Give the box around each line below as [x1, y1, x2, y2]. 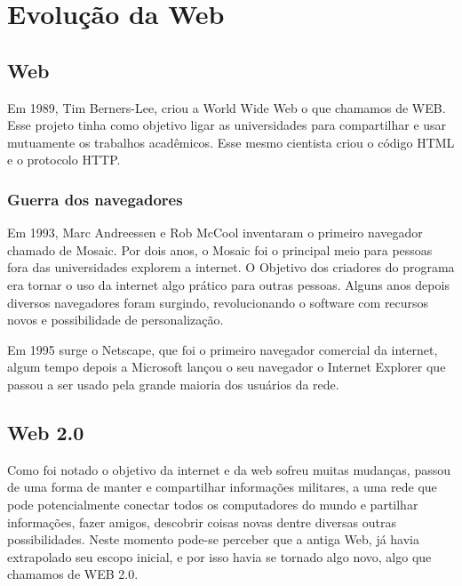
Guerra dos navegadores [7, 188, 183, 210]
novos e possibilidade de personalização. [7, 310, 224, 329]
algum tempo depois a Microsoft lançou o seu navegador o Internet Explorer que [7, 357, 446, 376]
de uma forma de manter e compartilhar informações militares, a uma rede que [7, 478, 437, 496]
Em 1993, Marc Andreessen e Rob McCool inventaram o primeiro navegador [7, 223, 423, 242]
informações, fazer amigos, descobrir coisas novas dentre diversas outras [7, 512, 397, 531]
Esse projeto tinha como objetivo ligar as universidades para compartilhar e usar [7, 116, 447, 134]
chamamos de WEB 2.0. [7, 565, 139, 583]
